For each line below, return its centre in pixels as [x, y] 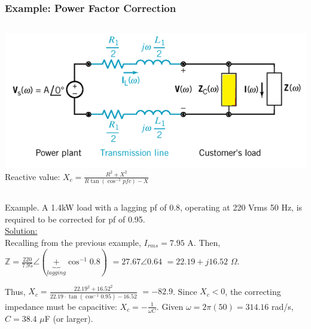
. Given [170, 306]
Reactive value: [33, 176]
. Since [185, 291]
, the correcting [253, 291]
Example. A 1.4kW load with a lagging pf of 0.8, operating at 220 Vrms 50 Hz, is [154, 207]
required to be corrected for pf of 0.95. [75, 219]
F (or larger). [69, 318]
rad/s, [283, 306]
